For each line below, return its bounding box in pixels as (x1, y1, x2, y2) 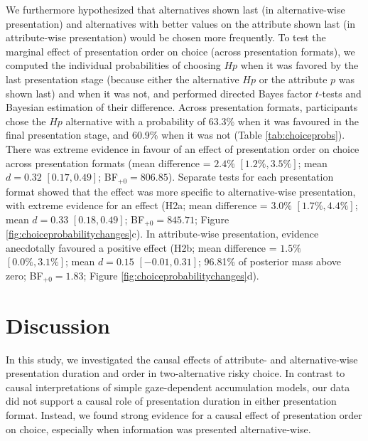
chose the (6, 113, 46, 128)
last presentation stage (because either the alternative (6, 71, 239, 86)
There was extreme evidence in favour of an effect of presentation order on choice (6, 141, 359, 156)
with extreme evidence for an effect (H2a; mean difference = (6, 198, 268, 213)
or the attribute (259, 71, 328, 86)
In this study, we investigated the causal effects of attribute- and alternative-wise (6, 351, 358, 366)
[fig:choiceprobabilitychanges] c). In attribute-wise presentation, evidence (6, 226, 319, 241)
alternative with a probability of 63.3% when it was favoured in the (65, 113, 359, 128)
